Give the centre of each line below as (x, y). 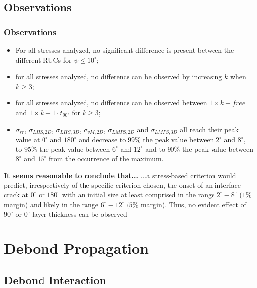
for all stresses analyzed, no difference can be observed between (111, 103)
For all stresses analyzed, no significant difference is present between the (125, 50)
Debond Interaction (55, 279)
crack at (16, 194)
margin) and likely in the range (51, 204)
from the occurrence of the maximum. (106, 159)
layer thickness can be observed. (81, 214)
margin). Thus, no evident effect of (193, 204)
